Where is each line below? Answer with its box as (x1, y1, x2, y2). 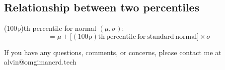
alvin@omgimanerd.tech (4, 57, 76, 67)
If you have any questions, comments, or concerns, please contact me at (4, 47, 222, 57)
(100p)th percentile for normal (4, 23, 96, 33)
